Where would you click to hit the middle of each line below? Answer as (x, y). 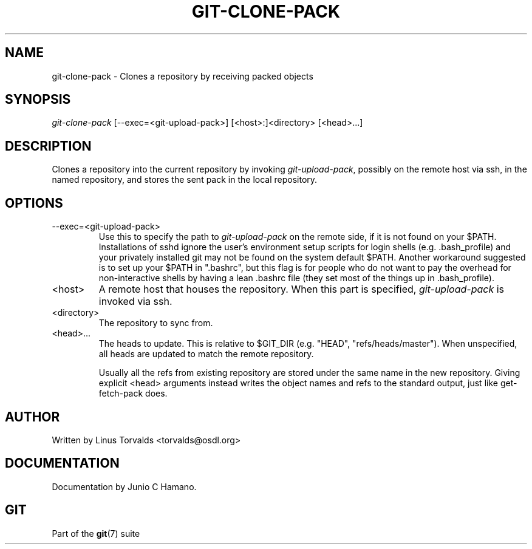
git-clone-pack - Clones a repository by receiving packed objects (182, 76)
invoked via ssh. (135, 302)
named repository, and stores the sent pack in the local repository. (185, 180)
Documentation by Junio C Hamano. (124, 486)
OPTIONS (34, 203)
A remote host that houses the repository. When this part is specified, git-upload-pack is (302, 289)
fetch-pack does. (133, 394)
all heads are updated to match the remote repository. (206, 354)
